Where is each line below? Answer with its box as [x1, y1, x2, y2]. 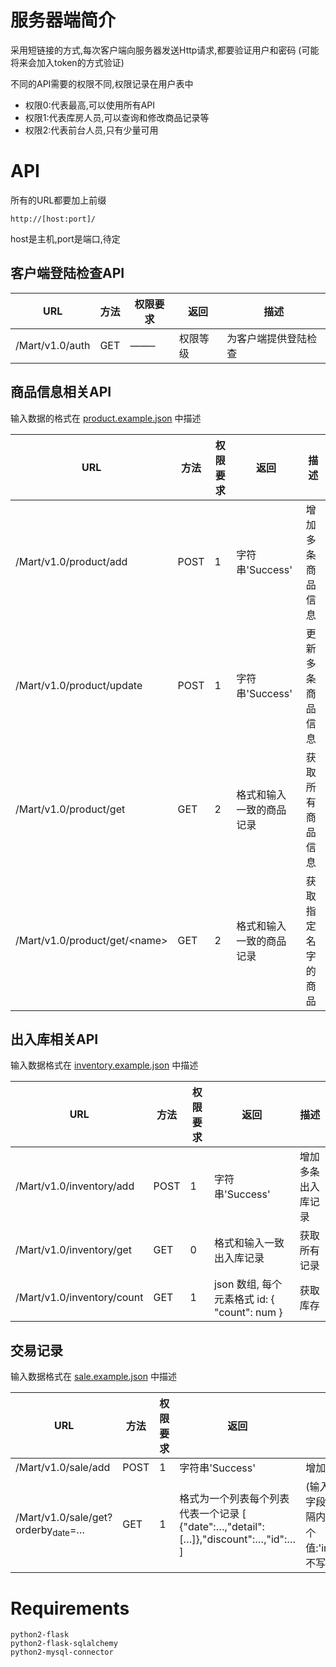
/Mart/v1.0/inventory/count [15, 1291, 144, 1305]
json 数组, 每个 [213, 1277, 283, 1291]
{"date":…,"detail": [179, 1520, 265, 1534]
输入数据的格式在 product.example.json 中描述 [10, 412, 202, 424]
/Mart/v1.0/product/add [15, 554, 128, 568]
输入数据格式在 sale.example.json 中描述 [10, 1371, 177, 1383]
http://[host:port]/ [10, 214, 97, 224]
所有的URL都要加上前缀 [10, 194, 107, 206]
